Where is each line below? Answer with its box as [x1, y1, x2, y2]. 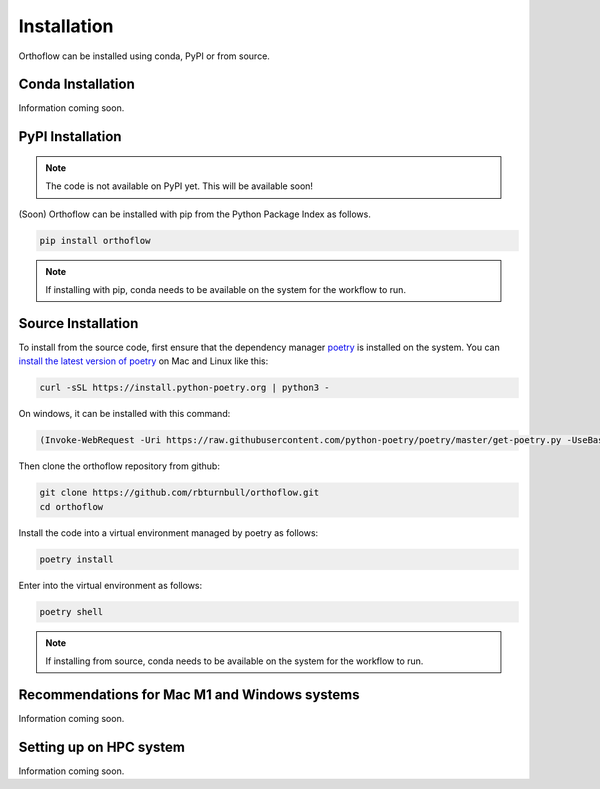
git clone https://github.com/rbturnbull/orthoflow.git [39, 487, 320, 499]
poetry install [39, 553, 114, 565]
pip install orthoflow [39, 235, 151, 246]
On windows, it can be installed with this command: [18, 408, 231, 420]
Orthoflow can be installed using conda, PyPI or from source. [18, 50, 270, 62]
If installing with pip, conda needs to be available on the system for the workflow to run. [45, 284, 407, 295]
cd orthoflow [39, 501, 104, 512]
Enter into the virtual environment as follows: [18, 579, 203, 591]
